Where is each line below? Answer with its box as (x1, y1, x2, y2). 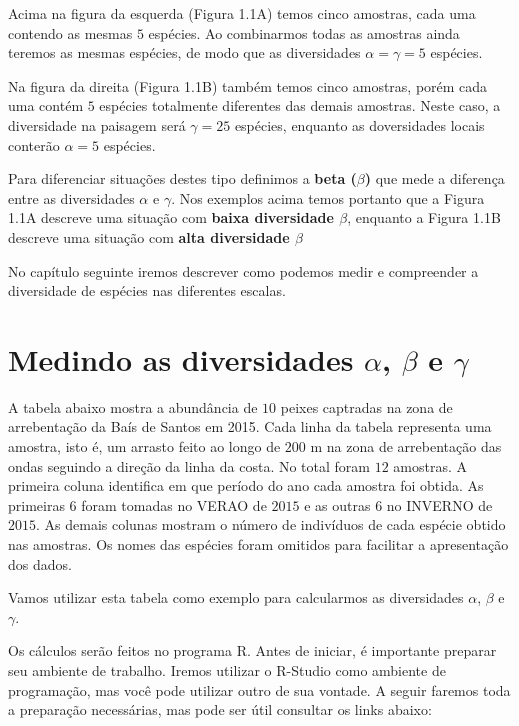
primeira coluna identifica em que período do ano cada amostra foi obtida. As (8, 475, 484, 496)
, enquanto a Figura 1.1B (347, 207, 501, 228)
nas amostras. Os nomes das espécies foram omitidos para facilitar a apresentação (8, 534, 509, 554)
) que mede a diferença (364, 168, 505, 189)
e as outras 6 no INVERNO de (304, 494, 493, 515)
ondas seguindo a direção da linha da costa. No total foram (8, 455, 370, 476)
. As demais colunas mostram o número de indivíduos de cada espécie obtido (36, 514, 506, 535)
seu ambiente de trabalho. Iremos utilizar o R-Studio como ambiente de (8, 659, 446, 680)
